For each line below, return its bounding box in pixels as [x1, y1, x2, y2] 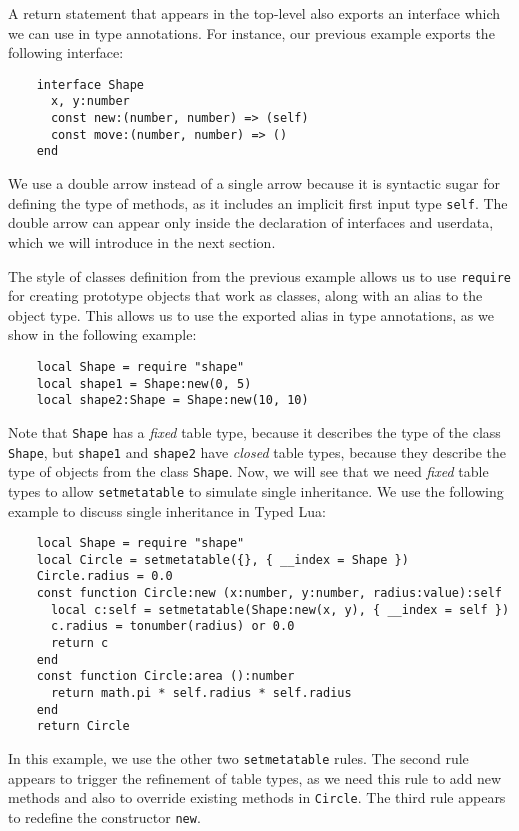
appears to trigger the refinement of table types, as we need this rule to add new [8, 767, 502, 788]
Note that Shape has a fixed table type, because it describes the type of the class [8, 421, 501, 442]
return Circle [36, 719, 130, 734]
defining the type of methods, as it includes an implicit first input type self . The [8, 192, 508, 213]
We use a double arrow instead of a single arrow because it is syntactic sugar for [8, 173, 500, 194]
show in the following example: [8, 324, 197, 345]
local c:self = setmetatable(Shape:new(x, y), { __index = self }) [50, 602, 510, 617]
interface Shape [36, 77, 145, 92]
